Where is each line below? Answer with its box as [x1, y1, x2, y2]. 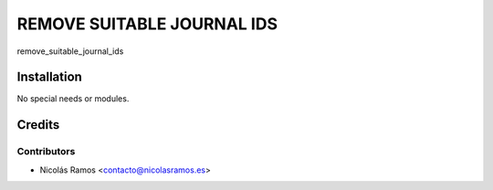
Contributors [16, 145, 76, 158]
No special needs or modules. [16, 93, 130, 104]
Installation [16, 69, 82, 85]
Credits [16, 117, 60, 132]
